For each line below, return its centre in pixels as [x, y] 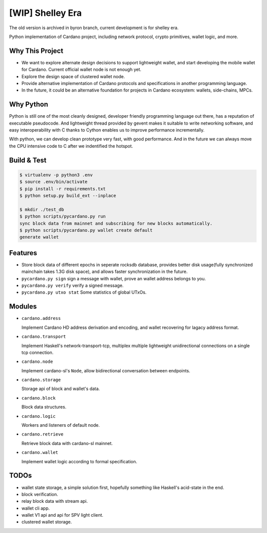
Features [23, 253]
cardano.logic [39, 416]
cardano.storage [41, 380]
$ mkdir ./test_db [42, 209]
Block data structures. [44, 407]
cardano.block [39, 398]
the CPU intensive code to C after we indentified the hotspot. [71, 146]
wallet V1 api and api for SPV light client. [63, 515]
